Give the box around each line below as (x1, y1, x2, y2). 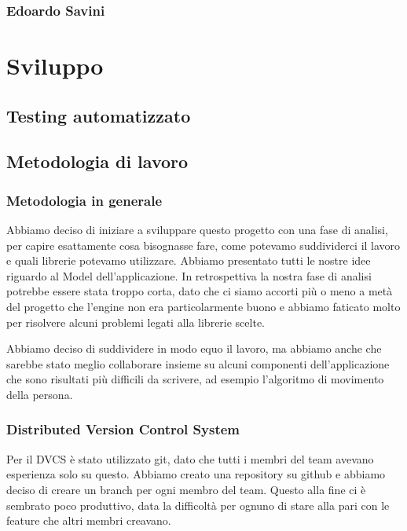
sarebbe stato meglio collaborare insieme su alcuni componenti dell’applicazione (6, 355, 390, 372)
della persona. (6, 386, 73, 402)
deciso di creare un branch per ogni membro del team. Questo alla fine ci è (6, 481, 366, 497)
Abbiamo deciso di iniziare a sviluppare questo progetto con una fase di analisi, (6, 222, 388, 237)
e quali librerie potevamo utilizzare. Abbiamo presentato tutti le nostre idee (6, 252, 371, 269)
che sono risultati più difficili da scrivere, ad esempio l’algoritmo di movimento (6, 371, 384, 387)
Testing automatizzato (6, 103, 191, 127)
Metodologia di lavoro (6, 149, 189, 174)
